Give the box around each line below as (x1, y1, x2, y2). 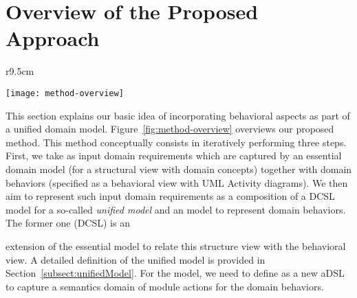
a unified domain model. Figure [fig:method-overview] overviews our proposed (6, 122, 334, 136)
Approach (6, 24, 100, 52)
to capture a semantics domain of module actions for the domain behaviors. (6, 279, 324, 293)
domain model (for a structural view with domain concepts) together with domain (6, 161, 352, 176)
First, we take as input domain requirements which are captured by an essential (6, 148, 342, 163)
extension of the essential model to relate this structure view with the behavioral (6, 238, 346, 253)
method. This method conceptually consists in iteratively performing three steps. (6, 135, 347, 149)
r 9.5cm (6, 64, 34, 78)
